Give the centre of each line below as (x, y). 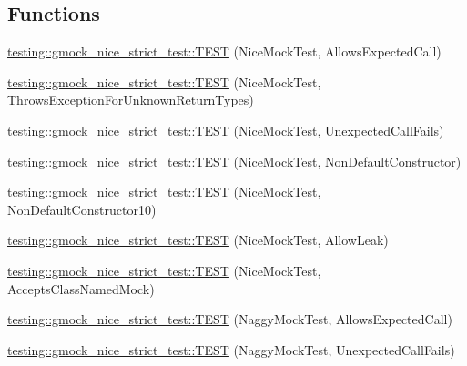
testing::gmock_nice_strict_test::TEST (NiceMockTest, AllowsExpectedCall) (224, 51)
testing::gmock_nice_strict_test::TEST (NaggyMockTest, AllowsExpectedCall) (230, 319)
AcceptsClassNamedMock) (81, 288)
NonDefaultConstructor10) (82, 209)
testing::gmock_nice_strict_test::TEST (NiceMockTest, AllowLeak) (198, 240)
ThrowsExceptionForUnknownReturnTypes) (131, 100)
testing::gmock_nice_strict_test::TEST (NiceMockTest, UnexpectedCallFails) (226, 130)
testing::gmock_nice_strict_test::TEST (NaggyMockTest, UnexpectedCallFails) (231, 349)
